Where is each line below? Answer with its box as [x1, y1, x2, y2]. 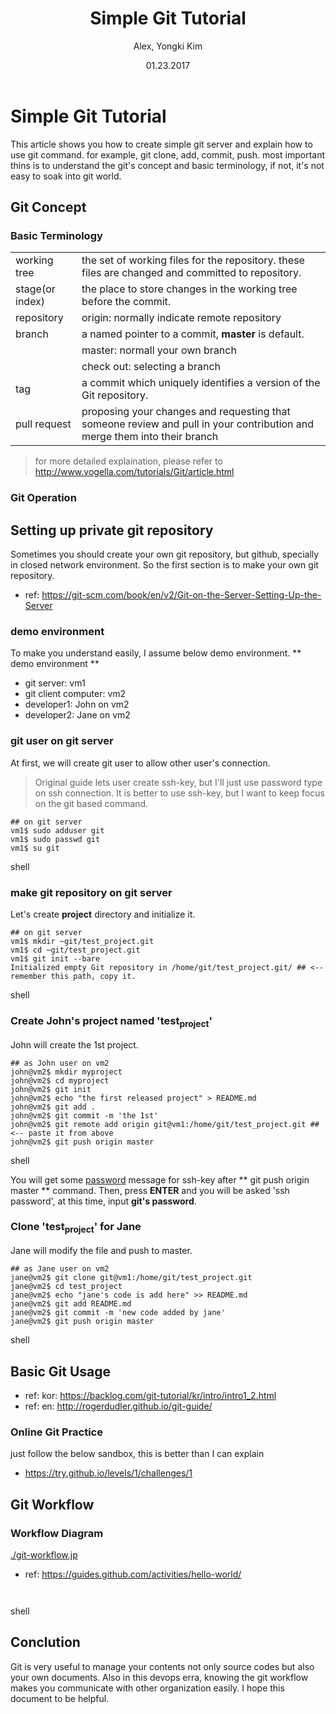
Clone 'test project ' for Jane [10, 1220, 142, 1236]
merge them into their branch [81, 430, 219, 444]
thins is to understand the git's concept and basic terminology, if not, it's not [10, 159, 325, 171]
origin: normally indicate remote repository [81, 311, 282, 325]
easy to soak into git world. [10, 170, 122, 182]
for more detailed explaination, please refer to [34, 455, 223, 467]
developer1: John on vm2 [24, 698, 130, 711]
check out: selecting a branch [81, 360, 221, 374]
